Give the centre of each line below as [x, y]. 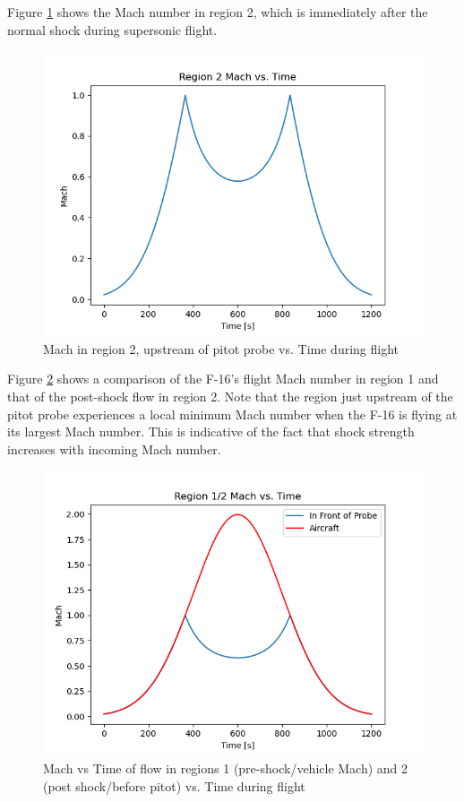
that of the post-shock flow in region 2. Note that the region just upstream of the [230, 396]
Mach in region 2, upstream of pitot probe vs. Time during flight [221, 348]
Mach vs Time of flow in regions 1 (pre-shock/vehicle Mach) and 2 [226, 768]
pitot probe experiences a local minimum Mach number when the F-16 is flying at [232, 414]
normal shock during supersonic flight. [112, 29]
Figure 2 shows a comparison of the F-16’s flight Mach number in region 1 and [223, 379]
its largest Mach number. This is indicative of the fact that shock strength [211, 431]
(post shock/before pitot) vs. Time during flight [174, 785]
